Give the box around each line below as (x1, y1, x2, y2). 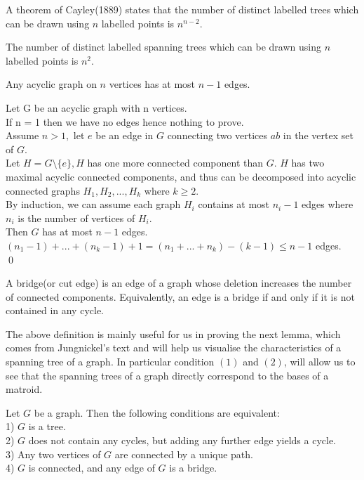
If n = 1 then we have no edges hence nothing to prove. (6, 114, 244, 129)
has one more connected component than (87, 155, 264, 170)
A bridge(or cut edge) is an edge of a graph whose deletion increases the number (6, 275, 352, 290)
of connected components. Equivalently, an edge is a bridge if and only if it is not (6, 289, 355, 304)
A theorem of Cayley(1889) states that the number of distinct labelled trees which (6, 2, 359, 16)
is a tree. (28, 419, 66, 434)
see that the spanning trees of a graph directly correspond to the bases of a (6, 368, 329, 382)
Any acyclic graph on (6, 77, 97, 91)
